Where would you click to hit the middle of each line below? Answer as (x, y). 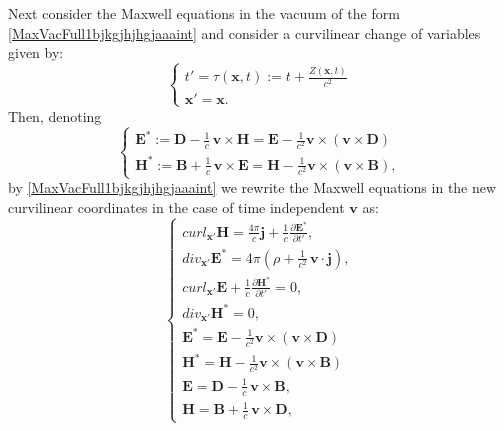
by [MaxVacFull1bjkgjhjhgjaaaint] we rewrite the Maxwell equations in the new (252, 187)
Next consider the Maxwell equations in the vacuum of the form (204, 13)
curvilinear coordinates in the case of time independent (176, 206)
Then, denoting (55, 115)
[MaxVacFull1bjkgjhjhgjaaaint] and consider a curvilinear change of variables (244, 32)
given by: (36, 52)
